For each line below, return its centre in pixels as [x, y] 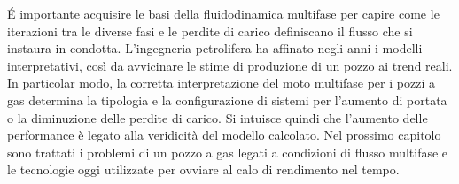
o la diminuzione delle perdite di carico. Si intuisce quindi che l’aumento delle [218, 117]
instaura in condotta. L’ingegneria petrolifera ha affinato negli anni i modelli [215, 48]
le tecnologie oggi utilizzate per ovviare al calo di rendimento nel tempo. [203, 169]
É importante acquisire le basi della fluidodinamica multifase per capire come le [223, 13]
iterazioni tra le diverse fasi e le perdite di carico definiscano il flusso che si [210, 31]
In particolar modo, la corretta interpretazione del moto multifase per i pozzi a [221, 83]
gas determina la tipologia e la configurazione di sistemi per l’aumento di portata [227, 100]
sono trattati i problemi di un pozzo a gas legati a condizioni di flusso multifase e [228, 152]
